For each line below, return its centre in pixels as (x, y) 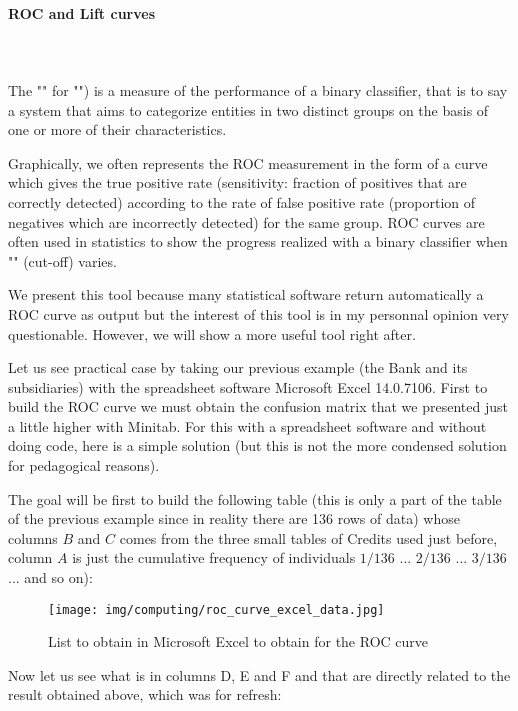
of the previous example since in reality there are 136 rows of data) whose (234, 518)
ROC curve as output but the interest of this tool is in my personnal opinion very (258, 313)
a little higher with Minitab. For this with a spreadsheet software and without (247, 425)
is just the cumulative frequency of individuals (214, 557)
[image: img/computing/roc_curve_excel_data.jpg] (216, 609)
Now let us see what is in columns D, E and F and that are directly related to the (259, 674)
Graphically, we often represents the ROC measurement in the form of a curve (248, 162)
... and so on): (50, 577)
